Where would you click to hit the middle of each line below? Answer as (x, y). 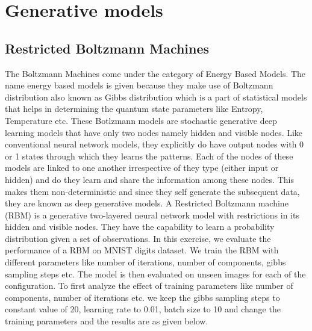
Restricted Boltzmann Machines (107, 48)
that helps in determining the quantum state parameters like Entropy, (134, 109)
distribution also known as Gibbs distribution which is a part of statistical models (156, 97)
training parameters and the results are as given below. (107, 321)
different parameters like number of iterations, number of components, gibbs (145, 262)
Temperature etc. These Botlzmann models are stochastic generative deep (141, 120)
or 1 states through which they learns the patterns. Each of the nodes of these (149, 156)
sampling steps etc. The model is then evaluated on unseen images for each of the (155, 274)
